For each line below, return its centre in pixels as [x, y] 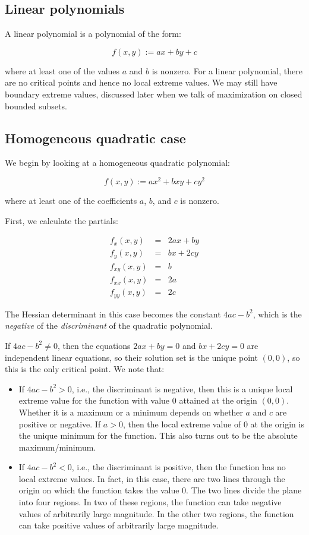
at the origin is [277, 424]
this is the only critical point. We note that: [85, 369]
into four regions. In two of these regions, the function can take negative [150, 502]
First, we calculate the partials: [62, 220]
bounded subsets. [36, 106]
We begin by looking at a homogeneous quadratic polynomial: [117, 163]
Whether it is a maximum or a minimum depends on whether [131, 412]
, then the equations [94, 345]
